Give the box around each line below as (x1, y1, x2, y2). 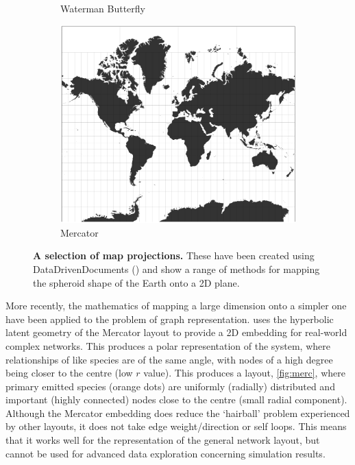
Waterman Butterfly (60, 1, 145, 15)
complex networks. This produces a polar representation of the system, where (5, 338, 330, 353)
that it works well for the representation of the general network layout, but (5, 433, 320, 447)
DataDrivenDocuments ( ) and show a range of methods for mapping (33, 261, 320, 276)
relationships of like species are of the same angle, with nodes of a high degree (5, 352, 333, 366)
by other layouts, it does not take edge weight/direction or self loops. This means (5, 419, 347, 433)
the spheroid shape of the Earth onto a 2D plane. (33, 275, 240, 289)
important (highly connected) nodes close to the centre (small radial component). (5, 392, 347, 407)
